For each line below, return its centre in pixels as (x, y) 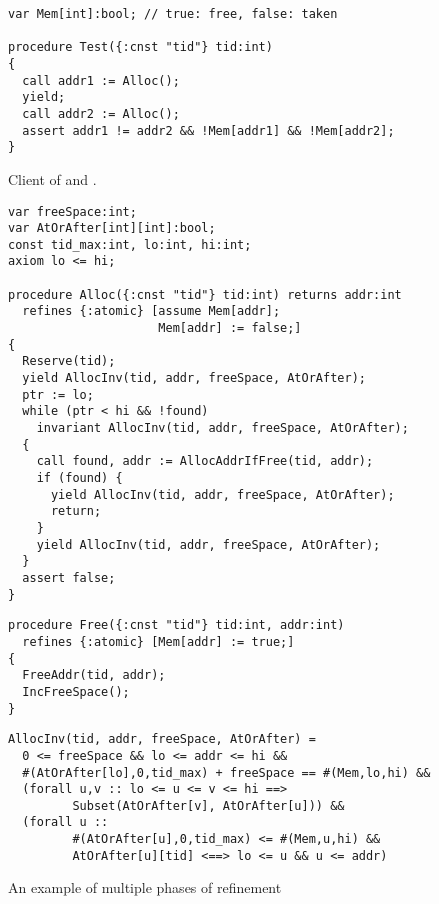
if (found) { (79, 478)
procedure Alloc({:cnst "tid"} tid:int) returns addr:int (205, 294)
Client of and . (52, 178)
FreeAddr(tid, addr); (94, 675)
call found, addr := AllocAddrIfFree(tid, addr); (205, 461)
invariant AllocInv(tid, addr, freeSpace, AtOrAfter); (222, 428)
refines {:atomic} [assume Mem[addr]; (151, 311)
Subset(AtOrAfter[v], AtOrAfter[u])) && (208, 805)
